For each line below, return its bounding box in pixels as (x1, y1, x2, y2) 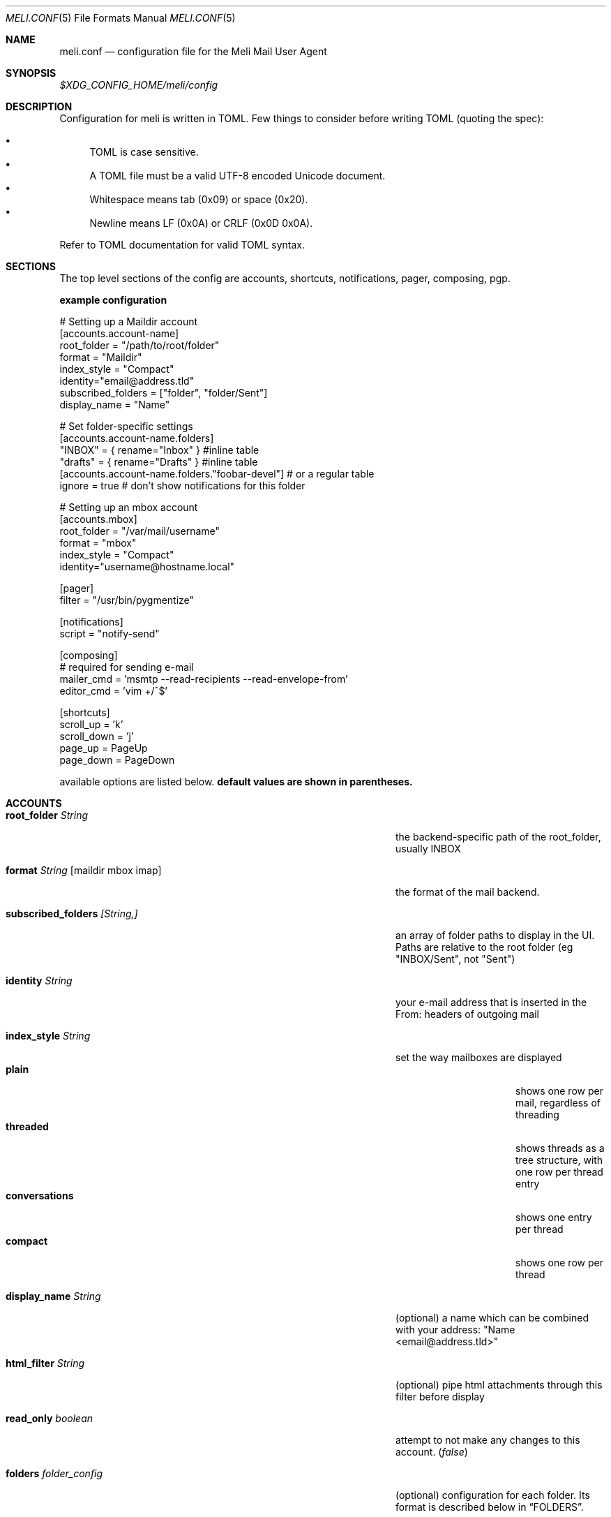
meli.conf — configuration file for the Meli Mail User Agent (59, 45, 327, 57)
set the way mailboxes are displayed (395, 1051, 562, 1063)
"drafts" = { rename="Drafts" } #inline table (59, 456, 258, 468)
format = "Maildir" (59, 351, 142, 363)
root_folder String (6, 809, 89, 821)
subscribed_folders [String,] (6, 908, 138, 919)
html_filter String (6, 1357, 85, 1369)
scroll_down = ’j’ (59, 730, 134, 742)
